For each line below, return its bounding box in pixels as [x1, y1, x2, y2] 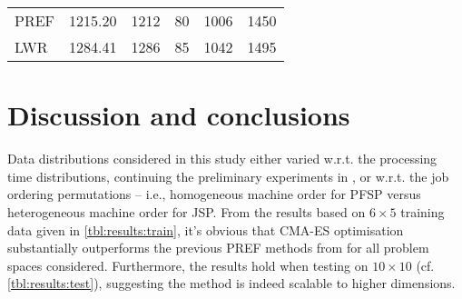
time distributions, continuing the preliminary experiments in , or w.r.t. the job [7, 166, 449, 185]
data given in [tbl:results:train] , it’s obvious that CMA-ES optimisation [7, 220, 404, 239]
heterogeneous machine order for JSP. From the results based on [7, 202, 366, 221]
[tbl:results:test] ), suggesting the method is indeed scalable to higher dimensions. [7, 274, 456, 293]
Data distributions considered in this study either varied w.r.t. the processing [7, 149, 437, 168]
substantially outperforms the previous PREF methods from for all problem [7, 238, 429, 257]
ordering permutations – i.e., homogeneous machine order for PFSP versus [7, 184, 421, 204]
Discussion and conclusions [7, 96, 350, 134]
